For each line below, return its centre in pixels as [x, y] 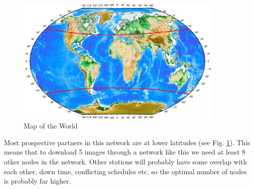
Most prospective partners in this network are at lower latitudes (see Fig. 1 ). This [127, 142]
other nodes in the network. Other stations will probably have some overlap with [126, 162]
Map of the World [51, 126]
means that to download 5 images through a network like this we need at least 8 [125, 152]
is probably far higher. [38, 181]
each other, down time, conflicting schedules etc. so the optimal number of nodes [126, 171]
